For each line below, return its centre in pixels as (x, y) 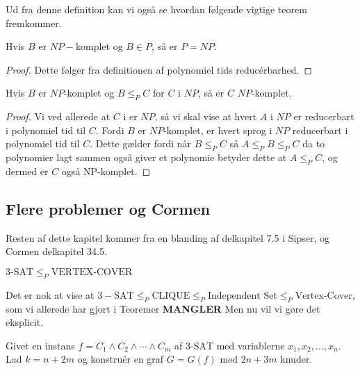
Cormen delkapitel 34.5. (56, 251)
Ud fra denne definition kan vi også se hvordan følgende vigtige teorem (156, 9)
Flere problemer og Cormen (108, 208)
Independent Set (242, 296)
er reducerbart (324, 116)
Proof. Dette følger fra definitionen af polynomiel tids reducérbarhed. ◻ (159, 69)
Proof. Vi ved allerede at (58, 116)
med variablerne (251, 345)
